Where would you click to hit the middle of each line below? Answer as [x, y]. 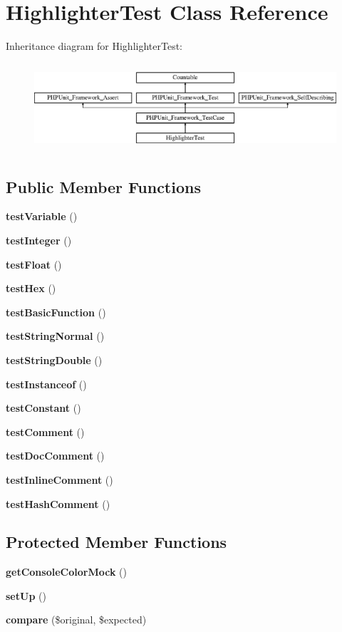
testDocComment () [55, 456]
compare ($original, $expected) [76, 620]
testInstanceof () [46, 384]
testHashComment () [58, 503]
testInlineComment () [59, 479]
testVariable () [42, 216]
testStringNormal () [55, 336]
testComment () [45, 431]
